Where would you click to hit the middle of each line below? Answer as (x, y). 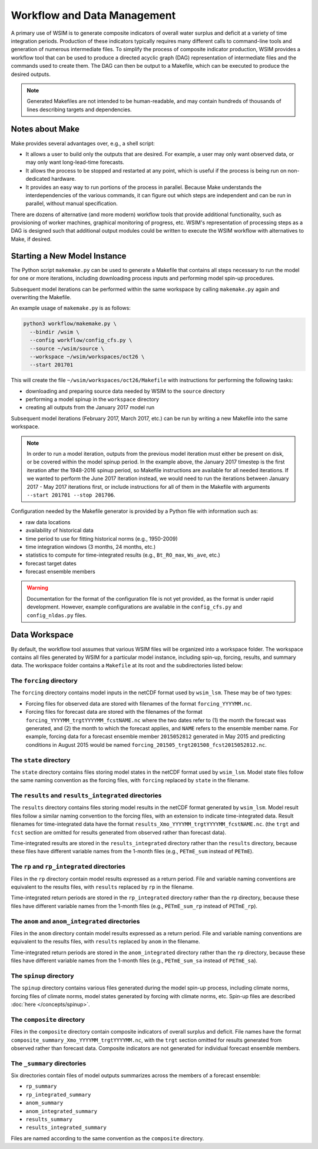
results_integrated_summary (66, 1128)
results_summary (49, 1119)
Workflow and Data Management (93, 15)
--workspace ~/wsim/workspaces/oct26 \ (87, 357)
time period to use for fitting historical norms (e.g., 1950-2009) (102, 538)
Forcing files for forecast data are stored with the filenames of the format (114, 712)
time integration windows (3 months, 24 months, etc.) (91, 547)
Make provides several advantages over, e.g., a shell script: (83, 143)
